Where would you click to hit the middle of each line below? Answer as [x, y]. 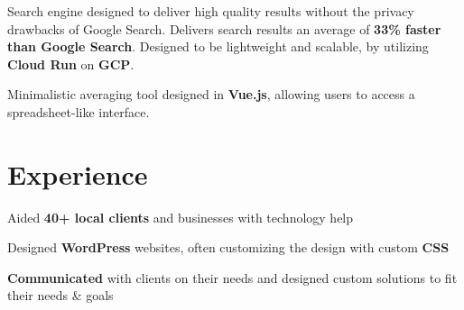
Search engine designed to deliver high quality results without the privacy [211, 11]
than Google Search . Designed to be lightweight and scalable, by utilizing [218, 46]
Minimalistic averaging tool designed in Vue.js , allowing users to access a [211, 94]
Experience [78, 173]
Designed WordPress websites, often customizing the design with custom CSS [228, 247]
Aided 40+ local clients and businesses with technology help [181, 217]
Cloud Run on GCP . [71, 64]
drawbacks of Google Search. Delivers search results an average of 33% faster [224, 28]
